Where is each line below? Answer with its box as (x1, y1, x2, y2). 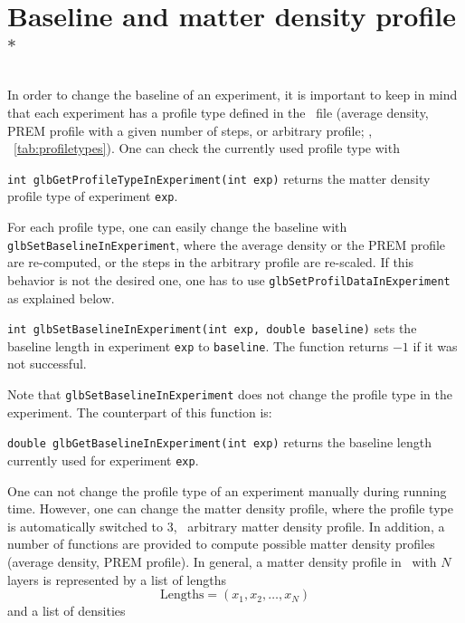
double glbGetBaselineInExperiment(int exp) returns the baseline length (7, 433, 432, 452)
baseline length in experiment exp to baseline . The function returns (7, 336, 389, 355)
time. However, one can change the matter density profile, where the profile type (7, 499, 453, 518)
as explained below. (7, 288, 115, 307)
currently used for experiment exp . (7, 450, 199, 469)
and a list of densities (7, 601, 126, 620)
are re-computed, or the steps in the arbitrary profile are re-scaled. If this (7, 253, 414, 272)
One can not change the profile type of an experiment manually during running (7, 481, 447, 500)
